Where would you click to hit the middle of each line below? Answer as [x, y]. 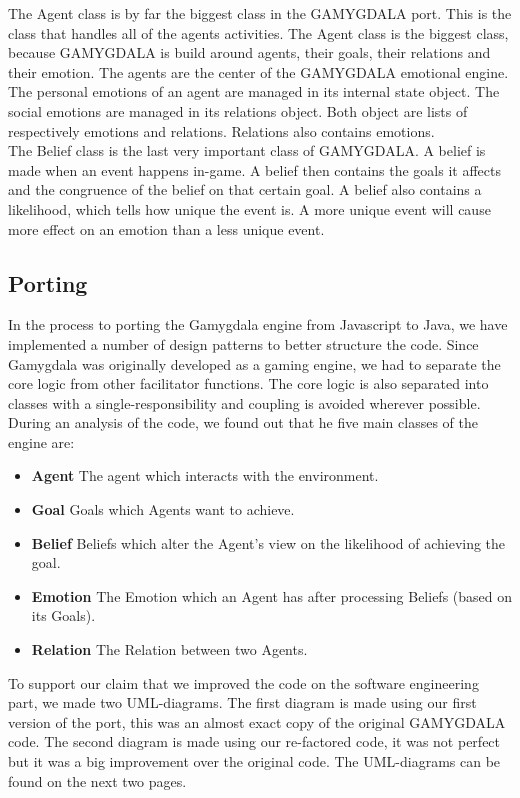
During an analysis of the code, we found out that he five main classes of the [243, 422]
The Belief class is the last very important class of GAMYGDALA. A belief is [247, 150]
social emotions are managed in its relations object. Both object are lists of [238, 110]
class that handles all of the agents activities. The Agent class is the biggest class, [258, 32]
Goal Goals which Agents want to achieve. [163, 509]
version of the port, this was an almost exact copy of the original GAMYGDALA [257, 721]
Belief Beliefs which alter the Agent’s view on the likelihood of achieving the [268, 542]
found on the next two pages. [97, 780]
